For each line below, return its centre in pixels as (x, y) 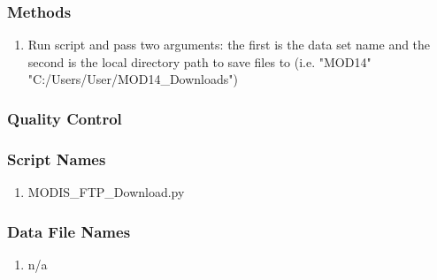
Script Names (57, 159)
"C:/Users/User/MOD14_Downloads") (133, 79)
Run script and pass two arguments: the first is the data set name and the (229, 45)
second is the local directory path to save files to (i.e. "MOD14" (199, 61)
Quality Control (65, 118)
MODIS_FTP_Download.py (106, 192)
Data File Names (69, 231)
